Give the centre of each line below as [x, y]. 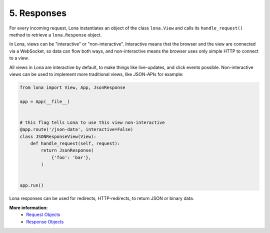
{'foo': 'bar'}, [71, 157]
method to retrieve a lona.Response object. [55, 34]
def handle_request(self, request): [75, 143]
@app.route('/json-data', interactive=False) [76, 129]
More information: [28, 207]
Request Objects [43, 214]
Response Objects [45, 221]
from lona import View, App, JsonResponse [72, 87]
